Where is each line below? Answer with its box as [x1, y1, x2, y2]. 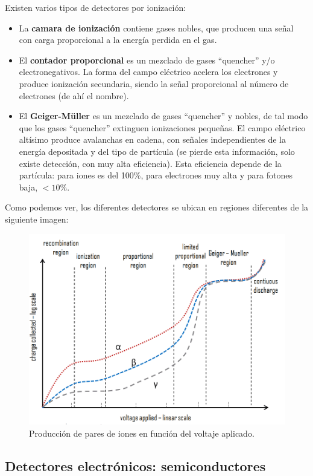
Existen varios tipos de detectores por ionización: [5, 1, 186, 13]
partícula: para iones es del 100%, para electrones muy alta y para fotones [19, 169, 292, 181]
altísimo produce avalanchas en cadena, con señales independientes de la [19, 133, 286, 146]
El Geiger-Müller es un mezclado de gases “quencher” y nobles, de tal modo [19, 109, 308, 122]
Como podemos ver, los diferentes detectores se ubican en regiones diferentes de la [5, 201, 309, 214]
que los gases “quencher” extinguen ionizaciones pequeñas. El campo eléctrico [19, 121, 306, 134]
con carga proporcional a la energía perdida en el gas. [19, 33, 217, 46]
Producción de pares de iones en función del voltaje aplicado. [29, 427, 255, 440]
